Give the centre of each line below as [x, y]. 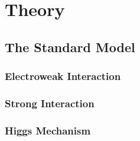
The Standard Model [70, 47]
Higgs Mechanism [48, 130]
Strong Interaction [50, 103]
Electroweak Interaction [63, 76]
